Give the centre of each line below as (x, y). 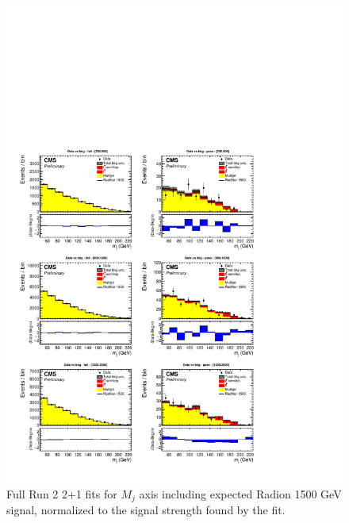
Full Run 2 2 (37, 493)
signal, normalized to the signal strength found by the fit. (146, 509)
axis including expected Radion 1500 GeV (240, 493)
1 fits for (96, 493)
